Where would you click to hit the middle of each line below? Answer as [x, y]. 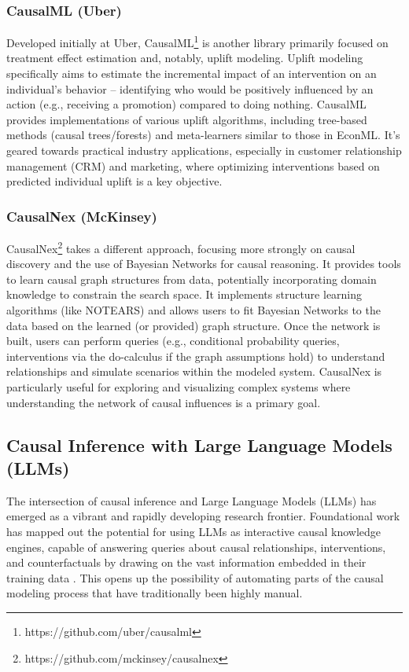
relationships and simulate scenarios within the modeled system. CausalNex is [194, 371]
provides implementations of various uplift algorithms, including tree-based [187, 119]
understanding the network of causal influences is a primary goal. [164, 402]
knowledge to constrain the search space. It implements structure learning [184, 294]
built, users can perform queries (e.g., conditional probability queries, [173, 341]
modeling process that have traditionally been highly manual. [155, 593]
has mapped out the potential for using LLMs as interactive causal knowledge [194, 531]
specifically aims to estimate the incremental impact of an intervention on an [192, 73]
